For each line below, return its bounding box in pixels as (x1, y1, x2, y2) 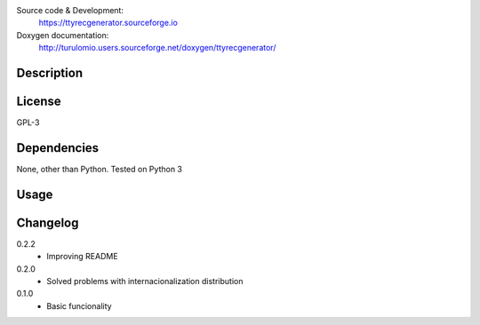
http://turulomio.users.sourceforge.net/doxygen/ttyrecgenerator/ (38, 43, 276, 53)
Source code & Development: (16, 5, 124, 15)
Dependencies (16, 140, 100, 155)
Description (16, 65, 84, 80)
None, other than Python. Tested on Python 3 (16, 164, 182, 174)
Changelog (16, 215, 79, 230)
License (16, 94, 61, 108)
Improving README (46, 251, 119, 262)
